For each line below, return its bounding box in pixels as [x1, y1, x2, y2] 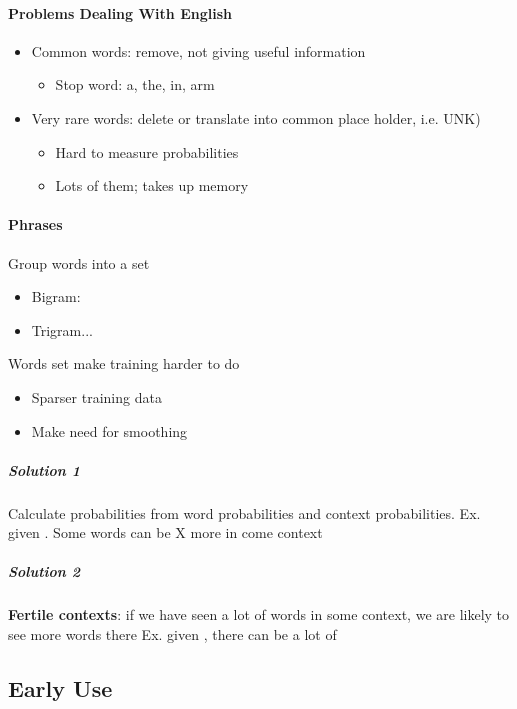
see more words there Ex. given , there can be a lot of [8, 624, 337, 645]
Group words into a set [8, 252, 150, 273]
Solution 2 [8, 561, 81, 582]
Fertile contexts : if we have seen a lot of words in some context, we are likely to [8, 604, 510, 625]
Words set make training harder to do [8, 353, 240, 374]
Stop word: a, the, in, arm [55, 74, 215, 95]
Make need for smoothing [31, 420, 188, 441]
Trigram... [31, 319, 93, 340]
